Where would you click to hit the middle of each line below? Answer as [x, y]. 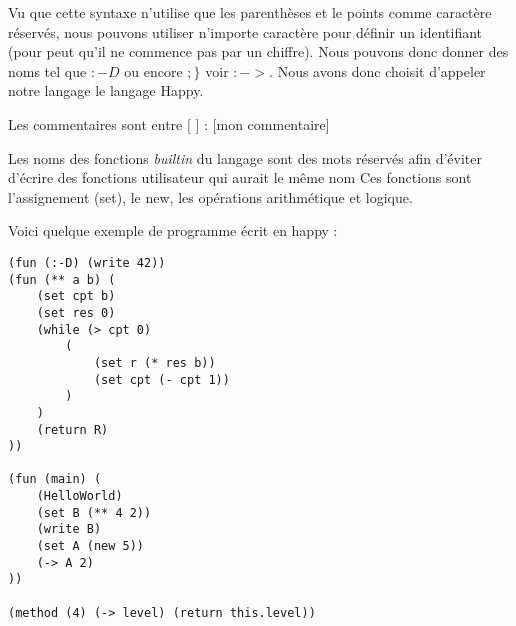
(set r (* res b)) [154, 362]
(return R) [72, 429]
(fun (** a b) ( [62, 279]
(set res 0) [76, 312]
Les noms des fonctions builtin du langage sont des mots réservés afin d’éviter [245, 157]
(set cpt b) [76, 296]
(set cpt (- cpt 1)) [161, 379]
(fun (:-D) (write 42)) [87, 262]
